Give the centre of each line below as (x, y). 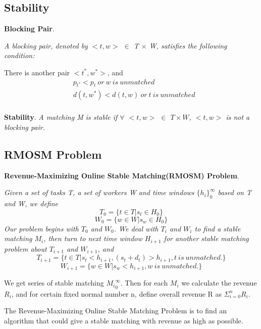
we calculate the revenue (219, 283)
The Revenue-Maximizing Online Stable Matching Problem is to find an (116, 311)
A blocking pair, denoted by (46, 45)
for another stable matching (206, 238)
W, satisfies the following (188, 45)
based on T (234, 192)
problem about (25, 248)
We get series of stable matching (54, 283)
